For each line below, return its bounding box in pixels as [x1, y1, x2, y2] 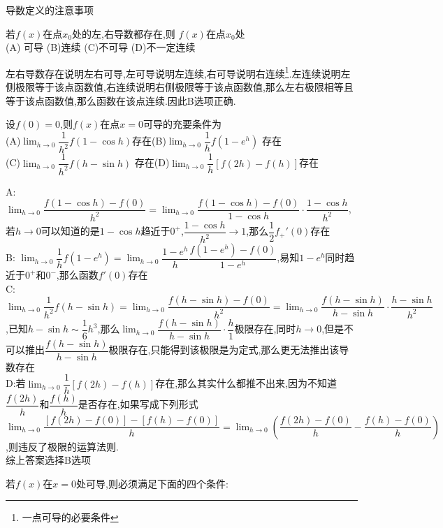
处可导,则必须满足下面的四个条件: [76, 476, 228, 490]
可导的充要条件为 [143, 117, 221, 131]
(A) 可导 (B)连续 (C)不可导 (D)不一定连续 [6, 40, 196, 54]
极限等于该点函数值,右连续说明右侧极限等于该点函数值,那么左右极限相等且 [15, 80, 354, 94]
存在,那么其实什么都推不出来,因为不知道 [155, 376, 337, 390]
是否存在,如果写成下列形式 [78, 397, 198, 411]
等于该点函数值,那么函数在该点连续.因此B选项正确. [6, 93, 236, 108]
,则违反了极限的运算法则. [6, 439, 119, 453]
